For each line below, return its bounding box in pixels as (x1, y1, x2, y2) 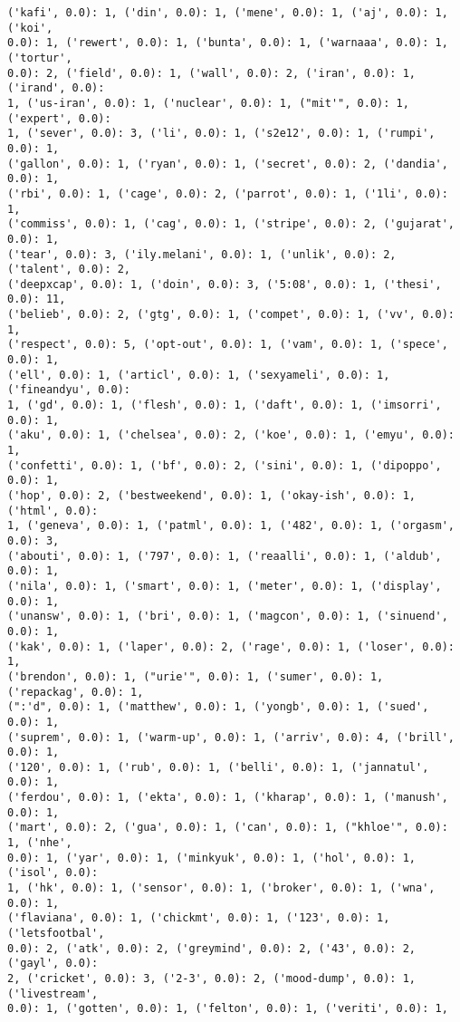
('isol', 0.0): (7, 866, 99, 880)
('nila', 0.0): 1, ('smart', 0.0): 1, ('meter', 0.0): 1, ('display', (7, 579, 442, 593)
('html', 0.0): (7, 504, 99, 517)
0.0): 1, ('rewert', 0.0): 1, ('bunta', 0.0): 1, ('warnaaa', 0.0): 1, (7, 36, 448, 50)
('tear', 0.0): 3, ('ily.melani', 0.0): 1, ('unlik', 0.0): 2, (7, 247, 397, 261)
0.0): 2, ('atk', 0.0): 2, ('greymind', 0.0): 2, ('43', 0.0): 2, (7, 941, 417, 955)
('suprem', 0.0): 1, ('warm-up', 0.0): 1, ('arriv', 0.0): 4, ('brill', (7, 730, 455, 744)
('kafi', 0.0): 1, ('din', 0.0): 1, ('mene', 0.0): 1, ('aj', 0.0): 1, (7, 6, 448, 19)
